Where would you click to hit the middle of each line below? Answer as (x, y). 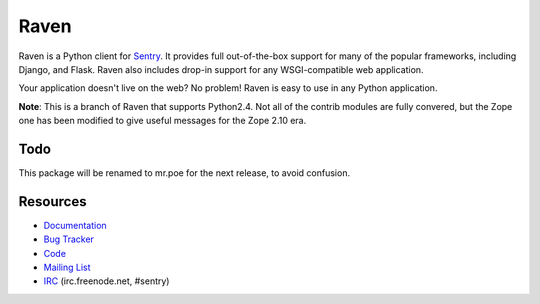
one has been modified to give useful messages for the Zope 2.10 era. (162, 121)
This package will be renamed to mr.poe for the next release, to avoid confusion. (184, 173)
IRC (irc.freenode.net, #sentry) (106, 281)
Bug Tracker (69, 239)
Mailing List (67, 267)
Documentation (75, 225)
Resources (52, 201)
